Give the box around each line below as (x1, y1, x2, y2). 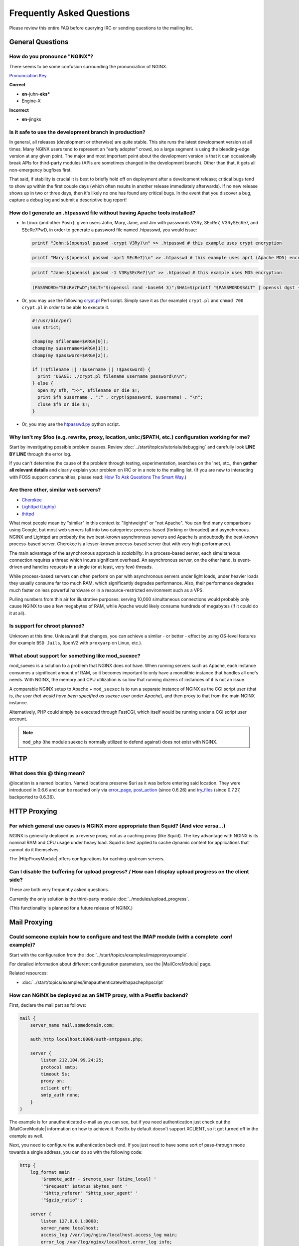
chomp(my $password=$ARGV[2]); (32, 352, 109, 358)
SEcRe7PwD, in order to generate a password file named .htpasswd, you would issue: (21, 227, 197, 233)
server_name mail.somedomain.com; (30, 1022, 115, 1028)
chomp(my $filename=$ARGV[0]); (32, 339, 109, 344)
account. (9, 716, 27, 722)
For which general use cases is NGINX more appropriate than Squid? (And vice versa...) (9, 822, 226, 829)
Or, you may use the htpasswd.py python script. (21, 421, 121, 427)
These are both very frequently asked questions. (9, 887, 110, 893)
